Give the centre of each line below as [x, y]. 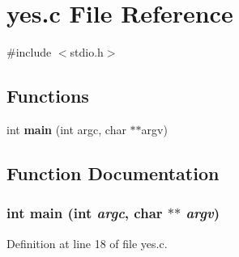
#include [29, 52]
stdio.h [87, 52]
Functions [48, 96]
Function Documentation [113, 173]
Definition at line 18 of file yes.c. [87, 243]
